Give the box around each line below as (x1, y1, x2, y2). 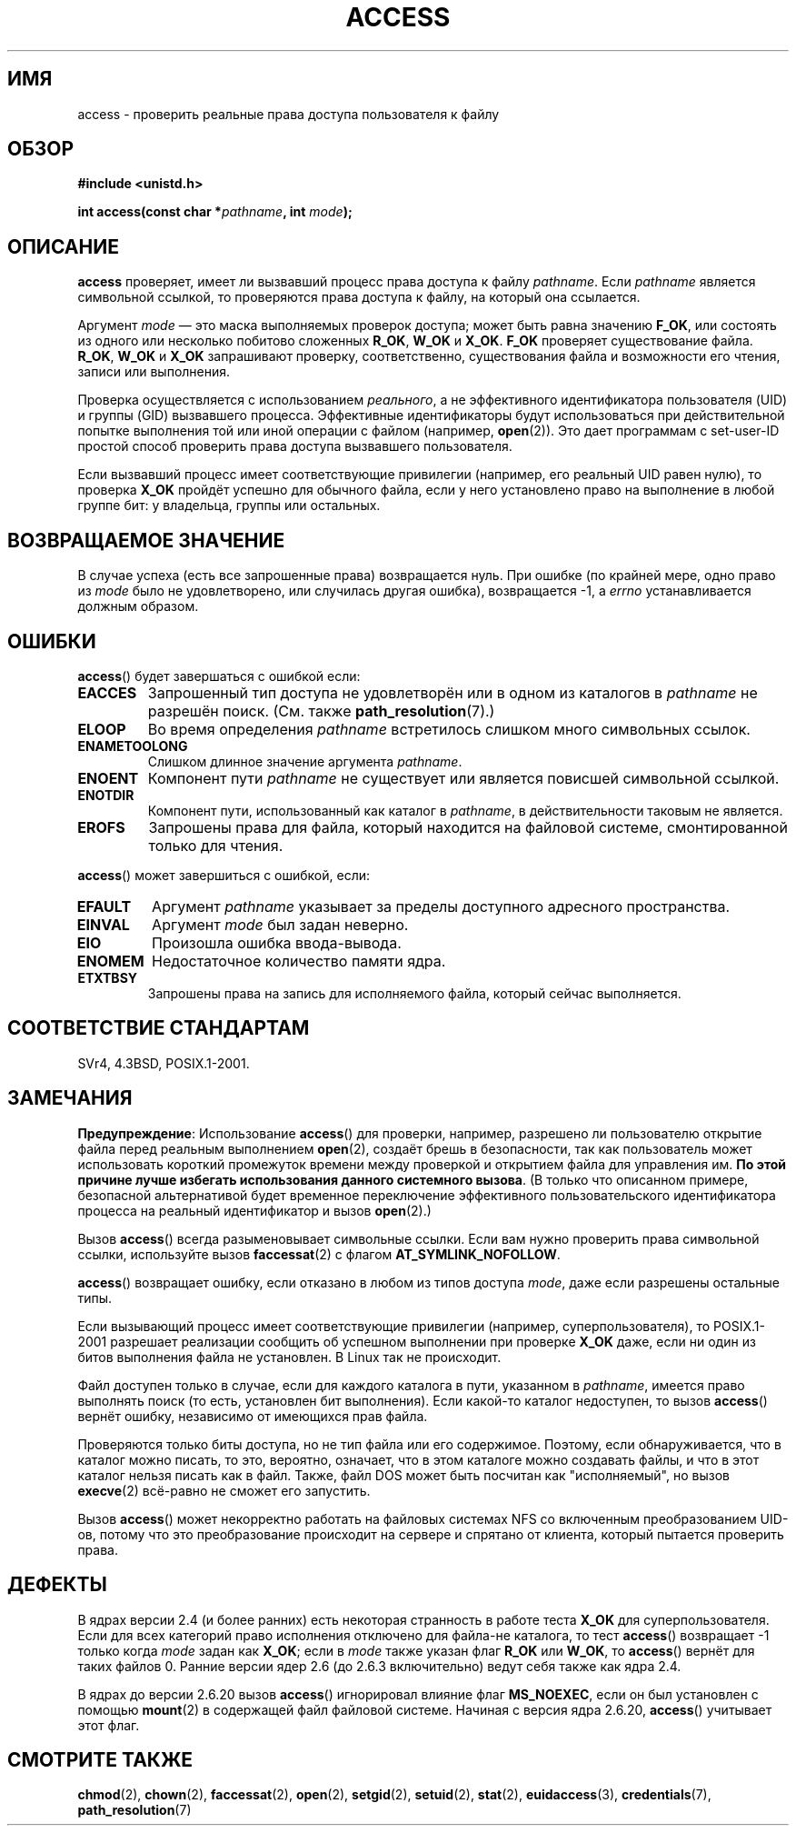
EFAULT (76, 896, 132, 916)
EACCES (77, 683, 137, 702)
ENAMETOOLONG (77, 737, 188, 754)
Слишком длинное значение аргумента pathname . (147, 753, 463, 769)
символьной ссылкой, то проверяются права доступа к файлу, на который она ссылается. (77, 289, 641, 305)
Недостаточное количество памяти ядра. (152, 951, 446, 970)
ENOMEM (76, 951, 144, 970)
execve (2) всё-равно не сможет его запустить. (77, 1482, 371, 1498)
